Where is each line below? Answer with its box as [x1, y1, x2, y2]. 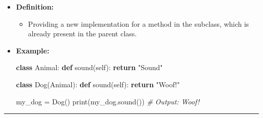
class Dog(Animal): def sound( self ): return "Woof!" [16, 79, 180, 89]
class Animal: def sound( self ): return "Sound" [16, 62, 163, 73]
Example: [16, 45, 50, 55]
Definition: [16, 2, 54, 12]
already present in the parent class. [28, 28, 137, 39]
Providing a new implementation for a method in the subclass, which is [28, 18, 249, 29]
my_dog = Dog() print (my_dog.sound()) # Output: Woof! [16, 96, 200, 106]
